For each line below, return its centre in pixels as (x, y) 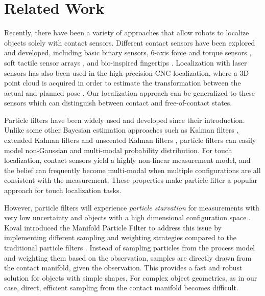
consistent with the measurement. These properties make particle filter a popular (131, 180)
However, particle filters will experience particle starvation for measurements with (132, 207)
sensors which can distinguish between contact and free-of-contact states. (118, 103)
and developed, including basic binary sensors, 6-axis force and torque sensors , (128, 52)
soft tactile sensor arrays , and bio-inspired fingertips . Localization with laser (126, 62)
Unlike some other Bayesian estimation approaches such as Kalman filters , (122, 130)
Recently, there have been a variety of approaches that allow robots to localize (127, 33)
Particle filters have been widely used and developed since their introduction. (125, 120)
